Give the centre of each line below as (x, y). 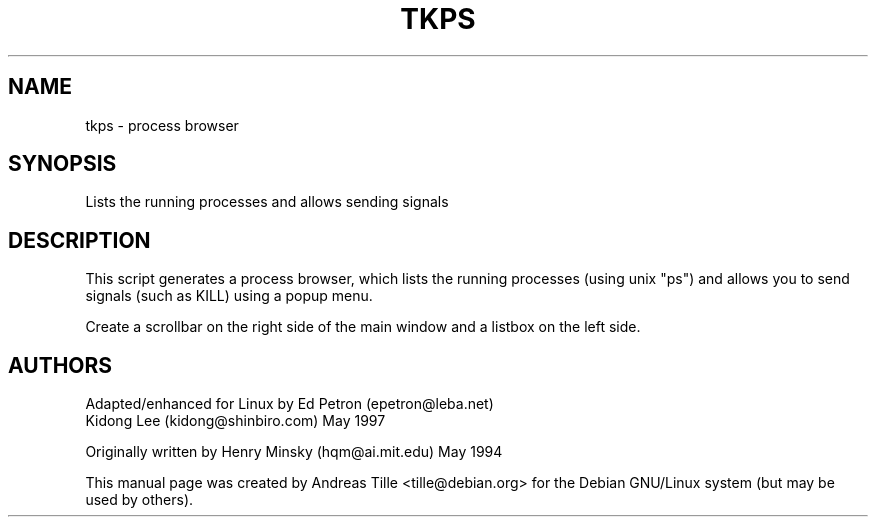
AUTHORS (60, 365)
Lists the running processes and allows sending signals (267, 202)
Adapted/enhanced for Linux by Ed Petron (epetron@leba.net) (289, 404)
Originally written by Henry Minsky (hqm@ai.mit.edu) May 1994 (294, 452)
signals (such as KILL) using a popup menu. (229, 296)
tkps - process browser (162, 125)
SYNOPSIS (62, 164)
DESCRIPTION (79, 240)
